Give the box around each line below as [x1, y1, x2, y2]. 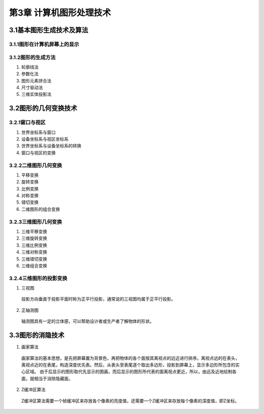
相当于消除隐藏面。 [34, 375, 73, 381]
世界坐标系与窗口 [21, 129, 56, 135]
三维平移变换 [21, 228, 47, 234]
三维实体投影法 [21, 91, 51, 97]
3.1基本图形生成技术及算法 [9, 26, 88, 34]
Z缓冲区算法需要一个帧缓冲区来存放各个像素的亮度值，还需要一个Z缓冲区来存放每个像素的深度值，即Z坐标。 [21, 398, 240, 404]
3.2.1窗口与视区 [9, 119, 46, 126]
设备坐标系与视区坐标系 [21, 136, 68, 142]
